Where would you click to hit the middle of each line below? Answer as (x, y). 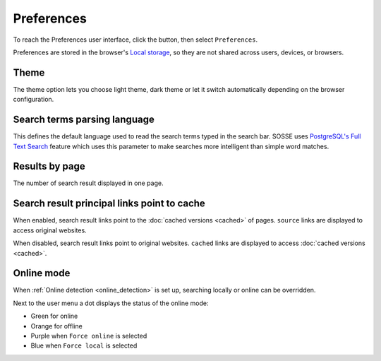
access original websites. (50, 230)
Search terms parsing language (84, 120)
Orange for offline (56, 326)
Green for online (54, 316)
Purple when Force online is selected (89, 336)
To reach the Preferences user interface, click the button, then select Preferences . (135, 40)
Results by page (49, 166)
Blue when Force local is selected (84, 345)
